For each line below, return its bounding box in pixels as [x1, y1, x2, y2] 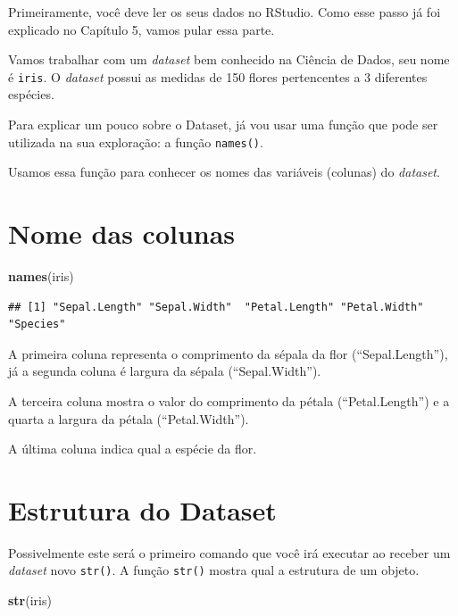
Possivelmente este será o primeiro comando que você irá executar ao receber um [8, 543, 451, 562]
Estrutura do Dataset [8, 491, 277, 528]
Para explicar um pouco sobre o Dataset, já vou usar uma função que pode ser [8, 115, 438, 134]
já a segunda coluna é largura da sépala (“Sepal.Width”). [8, 362, 321, 380]
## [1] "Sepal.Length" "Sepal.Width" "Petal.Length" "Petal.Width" [8, 300, 424, 313]
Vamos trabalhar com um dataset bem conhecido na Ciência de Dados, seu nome [8, 50, 450, 69]
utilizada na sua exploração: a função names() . [8, 132, 263, 151]
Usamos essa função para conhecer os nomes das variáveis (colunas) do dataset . [8, 162, 440, 181]
